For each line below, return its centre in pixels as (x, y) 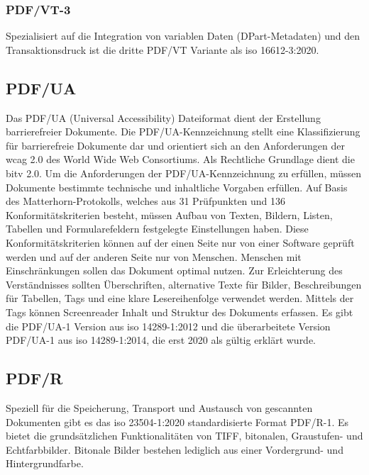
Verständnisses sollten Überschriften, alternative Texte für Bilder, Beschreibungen (184, 284)
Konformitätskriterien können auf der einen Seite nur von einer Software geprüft (180, 242)
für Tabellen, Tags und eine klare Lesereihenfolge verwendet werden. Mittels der (180, 298)
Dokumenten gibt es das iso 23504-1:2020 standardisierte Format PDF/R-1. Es (177, 421)
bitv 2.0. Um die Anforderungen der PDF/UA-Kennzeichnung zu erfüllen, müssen (184, 173)
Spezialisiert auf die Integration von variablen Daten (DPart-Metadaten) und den (183, 36)
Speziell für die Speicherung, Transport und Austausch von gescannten (159, 407)
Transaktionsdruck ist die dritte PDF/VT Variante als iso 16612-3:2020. (163, 49)
